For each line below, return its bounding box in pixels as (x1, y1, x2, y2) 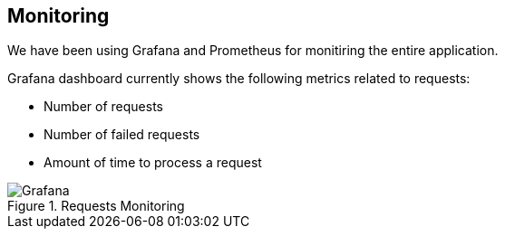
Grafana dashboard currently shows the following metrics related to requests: (7, 71, 471, 87)
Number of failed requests (44, 127, 200, 143)
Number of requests (44, 99, 163, 115)
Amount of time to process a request (44, 155, 262, 171)
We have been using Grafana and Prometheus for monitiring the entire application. (7, 42, 499, 59)
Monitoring (7, 5, 110, 27)
